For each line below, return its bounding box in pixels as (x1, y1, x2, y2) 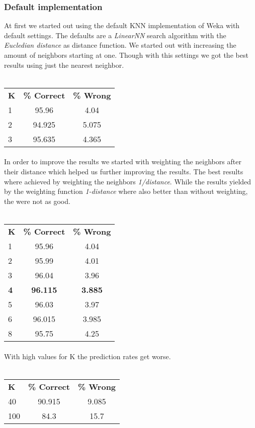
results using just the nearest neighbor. (4, 59, 124, 70)
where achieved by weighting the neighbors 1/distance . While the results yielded (4, 176, 251, 186)
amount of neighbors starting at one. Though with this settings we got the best (4, 50, 248, 60)
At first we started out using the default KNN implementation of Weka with (4, 20, 240, 31)
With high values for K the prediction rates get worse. (4, 351, 171, 361)
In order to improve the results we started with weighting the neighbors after (4, 156, 241, 167)
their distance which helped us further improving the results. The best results (4, 166, 243, 176)
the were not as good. (4, 195, 70, 206)
